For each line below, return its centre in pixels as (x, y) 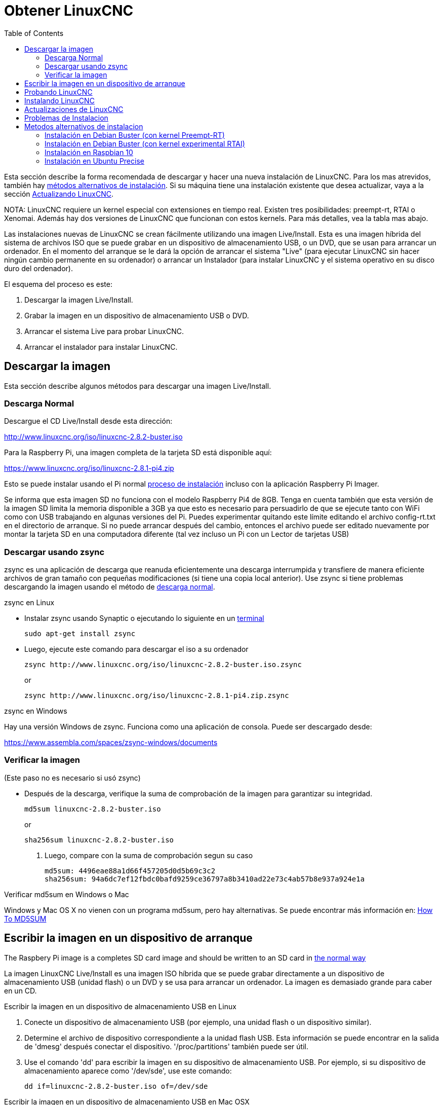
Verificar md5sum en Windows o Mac (67, 894)
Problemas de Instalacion (66, 118)
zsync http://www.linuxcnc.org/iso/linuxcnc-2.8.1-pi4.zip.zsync (157, 696)
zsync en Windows (36, 711)
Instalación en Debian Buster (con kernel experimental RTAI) (145, 143)
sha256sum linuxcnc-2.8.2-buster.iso (99, 840)
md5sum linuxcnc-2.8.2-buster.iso (93, 809)
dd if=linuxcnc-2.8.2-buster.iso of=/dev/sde (116, 1086)
